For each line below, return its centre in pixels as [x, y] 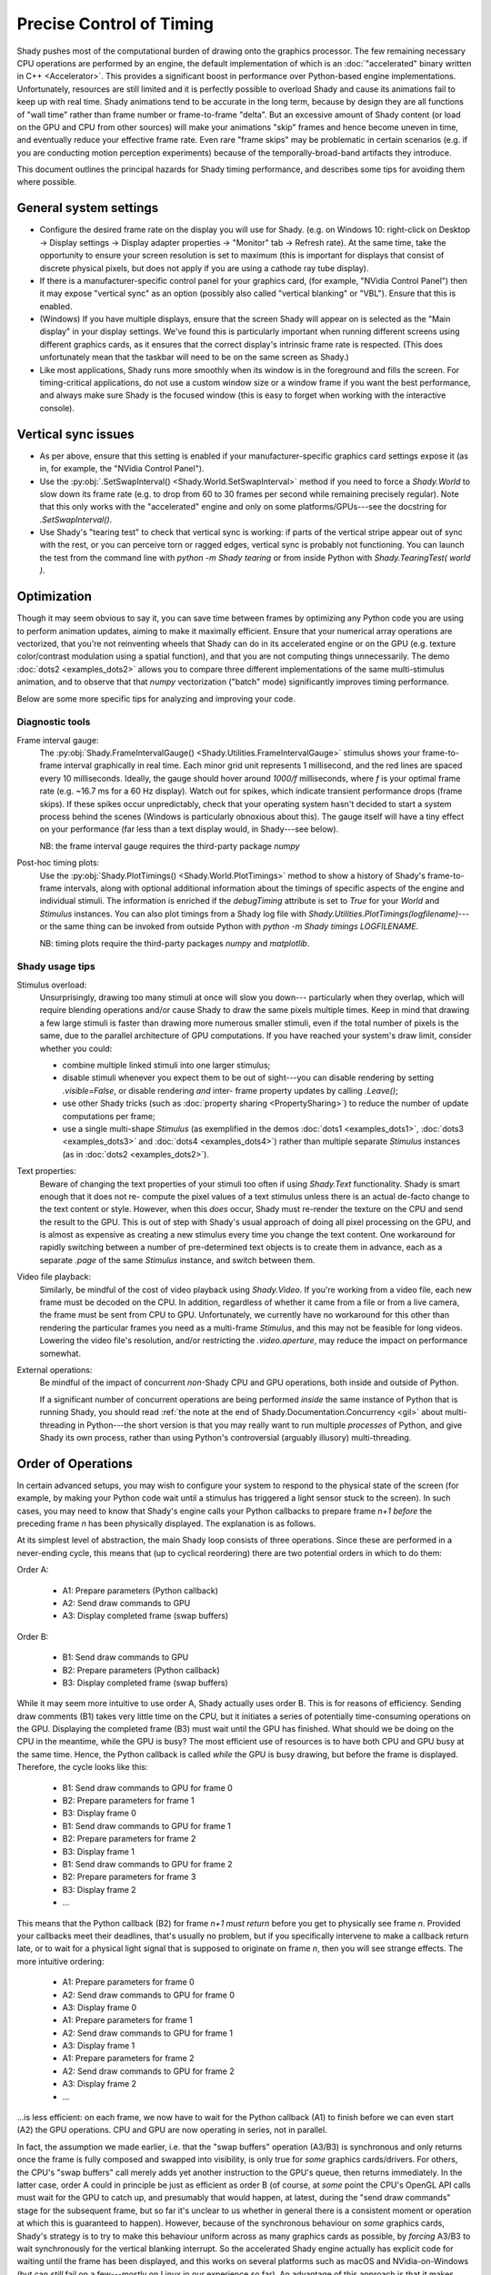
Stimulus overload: [52, 985]
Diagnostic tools [54, 722]
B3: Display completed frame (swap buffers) [145, 1683]
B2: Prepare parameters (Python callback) [141, 1670]
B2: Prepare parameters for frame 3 [129, 1877]
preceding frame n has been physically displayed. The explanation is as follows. [166, 1523]
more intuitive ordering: [60, 1961]
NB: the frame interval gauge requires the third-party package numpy [170, 845]
